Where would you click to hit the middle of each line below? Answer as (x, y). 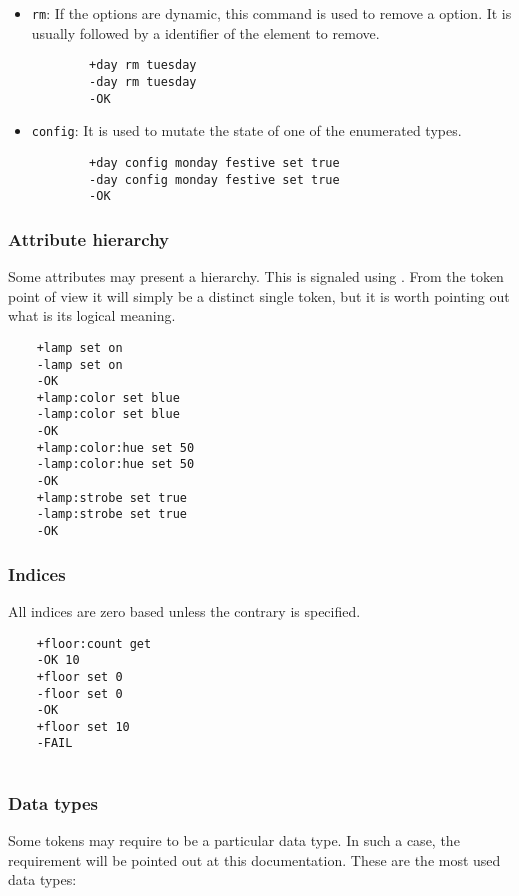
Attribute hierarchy (89, 238)
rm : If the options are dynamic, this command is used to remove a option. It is (271, 13)
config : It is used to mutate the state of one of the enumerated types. (246, 130)
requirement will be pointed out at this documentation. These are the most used (254, 859)
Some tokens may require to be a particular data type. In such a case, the (234, 840)
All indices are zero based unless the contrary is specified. (184, 610)
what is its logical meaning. (92, 315)
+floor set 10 (83, 726)
